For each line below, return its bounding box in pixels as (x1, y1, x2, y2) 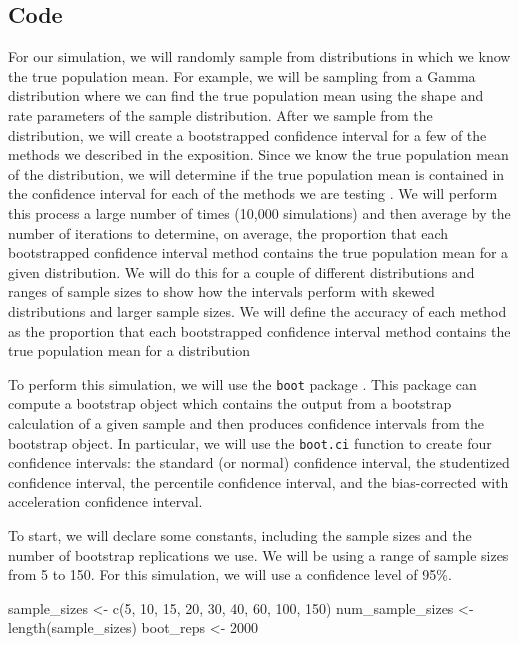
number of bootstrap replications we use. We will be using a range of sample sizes (8, 544, 509, 565)
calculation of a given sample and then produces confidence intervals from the (8, 412, 484, 433)
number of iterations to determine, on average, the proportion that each (8, 222, 449, 243)
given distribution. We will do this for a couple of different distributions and (8, 261, 475, 282)
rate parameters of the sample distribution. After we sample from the (8, 104, 433, 125)
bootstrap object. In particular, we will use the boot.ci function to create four (8, 432, 492, 453)
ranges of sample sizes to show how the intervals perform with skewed (8, 281, 435, 302)
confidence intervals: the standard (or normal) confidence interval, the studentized (8, 452, 510, 473)
